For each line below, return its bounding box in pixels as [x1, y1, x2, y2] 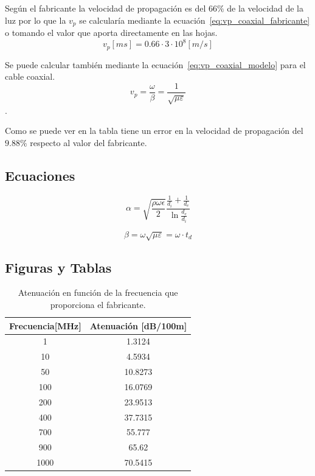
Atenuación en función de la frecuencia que [18, 286, 178, 299]
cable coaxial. [5, 70, 55, 83]
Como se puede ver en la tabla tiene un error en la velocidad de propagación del [5, 124, 303, 137]
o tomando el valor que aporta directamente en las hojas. [5, 26, 218, 39]
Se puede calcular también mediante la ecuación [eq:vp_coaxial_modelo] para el [5, 58, 306, 71]
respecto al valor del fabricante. [30, 136, 147, 149]
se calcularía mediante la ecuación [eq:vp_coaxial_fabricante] [79, 13, 310, 26]
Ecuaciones [5, 166, 75, 184]
